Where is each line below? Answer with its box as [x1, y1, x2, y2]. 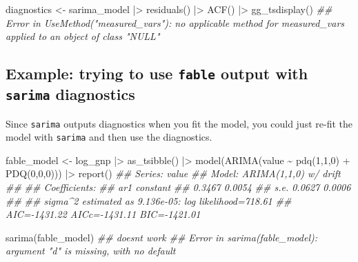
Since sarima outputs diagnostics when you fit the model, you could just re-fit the [6, 116, 352, 130]
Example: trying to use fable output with [6, 63, 308, 84]
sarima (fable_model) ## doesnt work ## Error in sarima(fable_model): [6, 230, 318, 244]
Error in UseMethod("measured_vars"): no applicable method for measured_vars [6, 15, 345, 30]
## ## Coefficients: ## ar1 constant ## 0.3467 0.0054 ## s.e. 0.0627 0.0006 [6, 180, 351, 194]
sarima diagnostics [6, 83, 135, 105]
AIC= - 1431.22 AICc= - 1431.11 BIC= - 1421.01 [6, 207, 201, 221]
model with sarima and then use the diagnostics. [6, 130, 212, 144]
